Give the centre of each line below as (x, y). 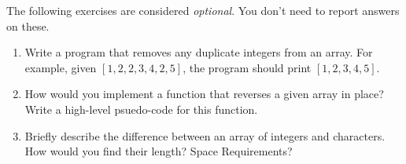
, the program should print (247, 67)
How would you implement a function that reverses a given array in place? (204, 94)
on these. (28, 26)
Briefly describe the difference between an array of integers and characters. (205, 135)
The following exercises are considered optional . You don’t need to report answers (203, 10)
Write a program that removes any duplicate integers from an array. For (199, 52)
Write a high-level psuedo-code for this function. (141, 109)
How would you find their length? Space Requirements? (159, 151)
